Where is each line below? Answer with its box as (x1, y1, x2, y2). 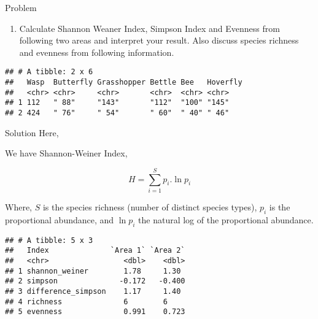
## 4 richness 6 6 (5, 297, 168, 306)
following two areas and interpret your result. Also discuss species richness (19, 34, 299, 47)
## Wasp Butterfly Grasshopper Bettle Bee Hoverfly (5, 78, 242, 87)
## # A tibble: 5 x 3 (5, 236, 93, 245)
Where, (5, 200, 32, 213)
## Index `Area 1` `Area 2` (5, 246, 185, 255)
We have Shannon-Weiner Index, (5, 147, 128, 159)
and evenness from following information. (19, 45, 174, 58)
